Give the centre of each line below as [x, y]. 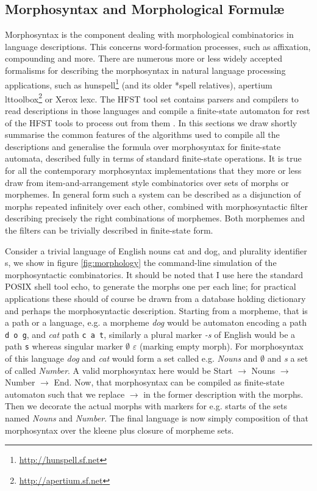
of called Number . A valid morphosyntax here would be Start [119, 370]
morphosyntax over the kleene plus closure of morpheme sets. [119, 430]
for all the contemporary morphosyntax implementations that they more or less [153, 170]
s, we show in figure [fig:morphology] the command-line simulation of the [141, 263]
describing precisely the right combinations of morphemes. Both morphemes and [155, 218]
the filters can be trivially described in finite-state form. [109, 230]
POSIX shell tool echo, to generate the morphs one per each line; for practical [151, 286]
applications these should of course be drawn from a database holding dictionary [155, 298]
